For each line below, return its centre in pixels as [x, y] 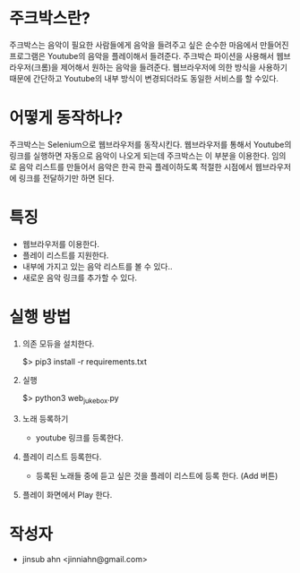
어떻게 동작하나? [66, 118]
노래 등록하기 [45, 418]
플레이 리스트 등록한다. [62, 457]
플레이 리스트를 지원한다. [65, 255]
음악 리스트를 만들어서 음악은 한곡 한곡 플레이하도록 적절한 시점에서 [136, 167]
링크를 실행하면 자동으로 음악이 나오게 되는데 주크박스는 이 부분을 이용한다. [140, 155]
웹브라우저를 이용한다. [61, 244]
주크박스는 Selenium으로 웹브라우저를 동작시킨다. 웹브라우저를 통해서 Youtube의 [150, 144]
